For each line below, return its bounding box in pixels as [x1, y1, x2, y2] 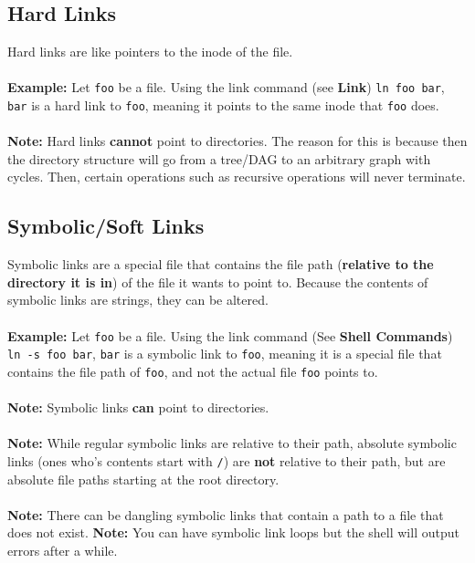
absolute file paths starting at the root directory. [7, 469, 280, 488]
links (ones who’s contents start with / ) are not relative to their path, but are [7, 452, 446, 470]
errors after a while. [7, 541, 118, 560]
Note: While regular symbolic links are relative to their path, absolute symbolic [7, 433, 457, 453]
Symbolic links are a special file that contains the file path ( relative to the [7, 255, 434, 274]
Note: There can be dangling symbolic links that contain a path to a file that [7, 505, 444, 524]
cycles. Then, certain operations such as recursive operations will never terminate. [7, 167, 466, 186]
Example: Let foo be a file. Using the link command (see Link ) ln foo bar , [7, 78, 445, 97]
